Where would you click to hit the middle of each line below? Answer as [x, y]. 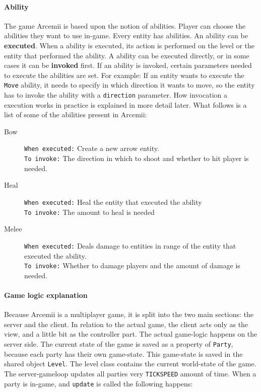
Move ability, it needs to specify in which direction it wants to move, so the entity [129, 85]
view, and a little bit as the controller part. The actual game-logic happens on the [131, 334]
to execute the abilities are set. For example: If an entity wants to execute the [124, 75]
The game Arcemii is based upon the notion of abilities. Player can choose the [125, 25]
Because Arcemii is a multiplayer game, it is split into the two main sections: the [129, 314]
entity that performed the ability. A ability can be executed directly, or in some [127, 55]
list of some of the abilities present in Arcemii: [76, 114]
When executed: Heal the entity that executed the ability [113, 202]
